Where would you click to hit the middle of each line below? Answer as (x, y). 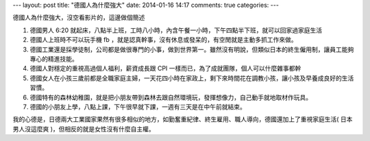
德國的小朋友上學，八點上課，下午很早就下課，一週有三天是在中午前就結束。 (138, 107)
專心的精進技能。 (54, 59)
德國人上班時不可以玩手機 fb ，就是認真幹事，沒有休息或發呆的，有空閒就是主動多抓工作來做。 (163, 40)
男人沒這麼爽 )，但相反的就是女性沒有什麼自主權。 (84, 129)
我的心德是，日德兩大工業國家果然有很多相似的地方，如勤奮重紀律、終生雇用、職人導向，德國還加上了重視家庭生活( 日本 (183, 119)
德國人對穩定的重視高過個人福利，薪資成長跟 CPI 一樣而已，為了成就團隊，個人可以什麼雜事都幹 (165, 68)
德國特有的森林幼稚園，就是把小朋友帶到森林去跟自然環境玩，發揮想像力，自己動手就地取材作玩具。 (171, 97)
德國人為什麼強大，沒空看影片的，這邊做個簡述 (79, 18)
